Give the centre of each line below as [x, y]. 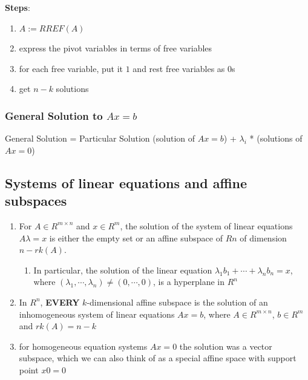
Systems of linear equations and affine [126, 182]
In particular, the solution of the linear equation [123, 270]
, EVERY [60, 302]
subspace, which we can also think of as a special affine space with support [158, 358]
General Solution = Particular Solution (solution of [100, 138]
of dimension [263, 237]
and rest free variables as [179, 68]
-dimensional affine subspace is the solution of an [177, 302]
